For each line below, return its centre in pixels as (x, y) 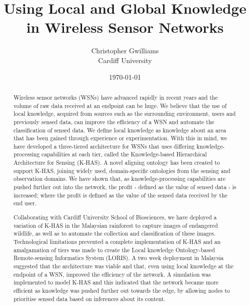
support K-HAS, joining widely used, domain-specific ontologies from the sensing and (122, 170)
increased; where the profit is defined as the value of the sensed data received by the (120, 195)
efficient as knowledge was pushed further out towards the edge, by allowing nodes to (122, 290)
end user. (25, 203)
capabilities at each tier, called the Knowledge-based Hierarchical (124, 154)
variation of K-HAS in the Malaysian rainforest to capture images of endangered (116, 225)
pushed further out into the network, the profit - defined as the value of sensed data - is (125, 187)
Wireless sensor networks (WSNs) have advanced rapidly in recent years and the (115, 97)
